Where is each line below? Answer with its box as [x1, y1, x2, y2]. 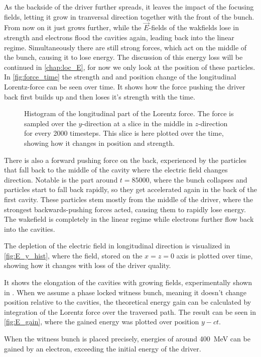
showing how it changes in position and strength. [24, 137, 175, 148]
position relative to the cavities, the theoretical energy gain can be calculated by [4, 297, 251, 307]
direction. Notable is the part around [4, 174, 118, 185]
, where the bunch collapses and [149, 174, 247, 185]
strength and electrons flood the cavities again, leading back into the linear [4, 32, 234, 42]
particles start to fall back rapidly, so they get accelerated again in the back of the [4, 184, 257, 195]
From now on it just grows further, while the [4, 22, 142, 33]
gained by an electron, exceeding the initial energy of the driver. [4, 343, 201, 353]
